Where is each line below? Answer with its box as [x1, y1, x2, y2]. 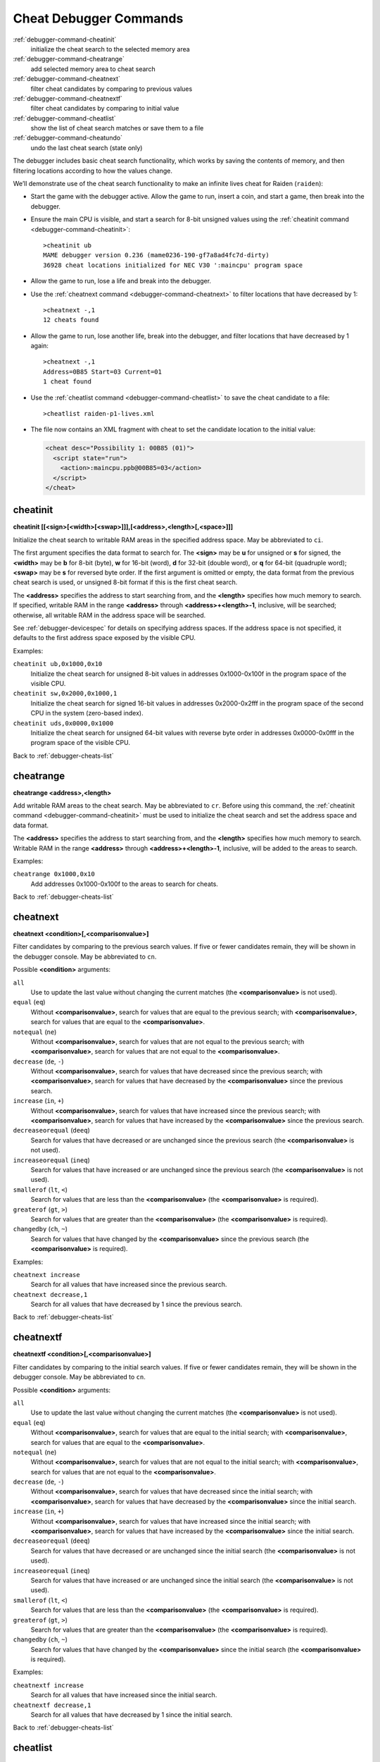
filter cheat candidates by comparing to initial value [30, 104, 179, 113]
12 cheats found [43, 316, 99, 324]
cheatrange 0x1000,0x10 [13, 870, 95, 878]
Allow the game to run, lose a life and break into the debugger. [30, 277, 211, 285]
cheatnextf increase [13, 1681, 84, 1689]
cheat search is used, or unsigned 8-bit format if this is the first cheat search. [13, 578, 238, 586]
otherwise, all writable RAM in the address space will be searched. [13, 610, 206, 620]
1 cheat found [43, 378, 91, 386]
